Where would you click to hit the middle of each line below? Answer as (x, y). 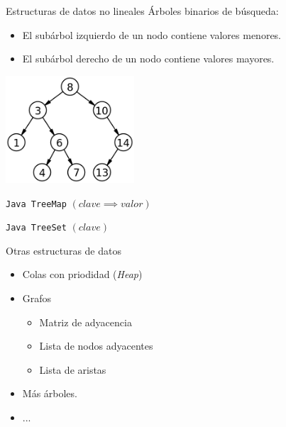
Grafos (37, 298)
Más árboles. (50, 393)
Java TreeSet (36, 228)
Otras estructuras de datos (64, 250)
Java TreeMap (36, 204)
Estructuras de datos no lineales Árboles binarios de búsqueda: (142, 11)
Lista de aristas (73, 369)
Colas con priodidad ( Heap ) (82, 274)
